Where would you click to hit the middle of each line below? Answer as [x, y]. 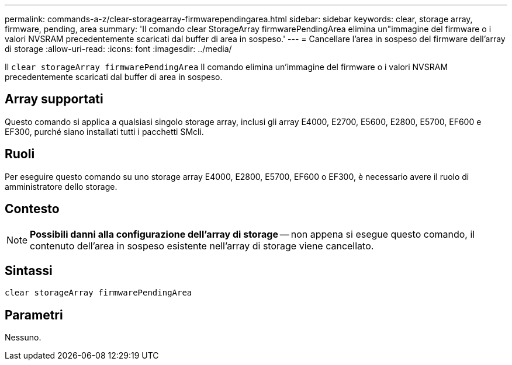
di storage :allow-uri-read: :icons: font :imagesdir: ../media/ [118, 49]
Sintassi [29, 270]
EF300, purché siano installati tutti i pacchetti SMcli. [104, 131]
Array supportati [54, 99]
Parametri [34, 315]
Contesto [32, 209]
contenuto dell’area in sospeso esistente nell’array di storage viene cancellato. [202, 246]
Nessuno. [23, 338]
